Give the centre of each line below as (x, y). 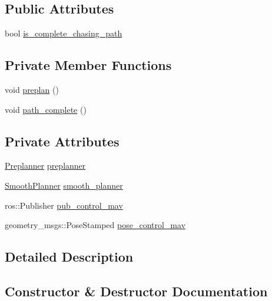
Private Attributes (62, 141)
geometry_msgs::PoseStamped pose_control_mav (95, 225)
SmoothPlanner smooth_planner (64, 185)
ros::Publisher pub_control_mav (64, 205)
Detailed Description (69, 257)
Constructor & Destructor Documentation (136, 291)
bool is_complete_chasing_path (64, 33)
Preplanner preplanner (45, 165)
